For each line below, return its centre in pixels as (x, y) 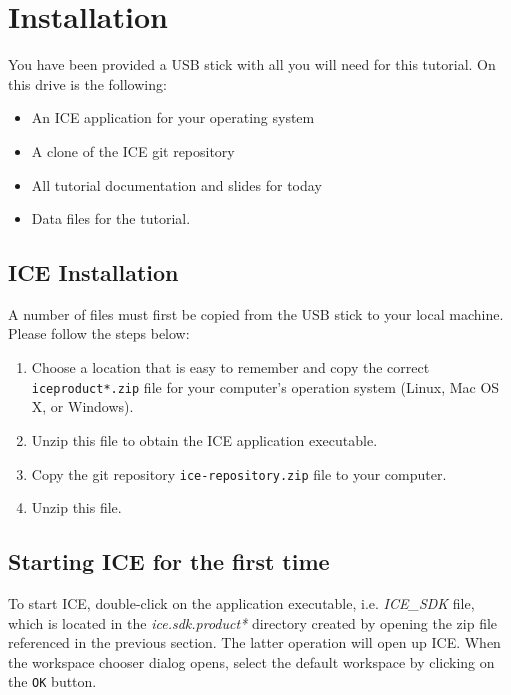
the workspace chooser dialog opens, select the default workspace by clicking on (251, 661)
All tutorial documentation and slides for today (176, 184)
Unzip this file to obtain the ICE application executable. (204, 439)
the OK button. (52, 681)
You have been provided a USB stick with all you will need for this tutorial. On (252, 64)
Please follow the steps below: (99, 333)
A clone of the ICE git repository (133, 150)
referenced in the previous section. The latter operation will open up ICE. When (254, 642)
